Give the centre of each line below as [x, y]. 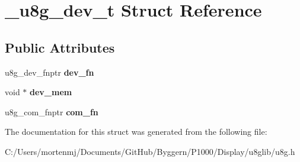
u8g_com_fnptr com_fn [52, 111]
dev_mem [51, 92]
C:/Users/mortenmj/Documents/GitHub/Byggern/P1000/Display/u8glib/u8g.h [150, 151]
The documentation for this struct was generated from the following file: [136, 132]
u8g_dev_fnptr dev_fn [50, 72]
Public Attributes [60, 47]
